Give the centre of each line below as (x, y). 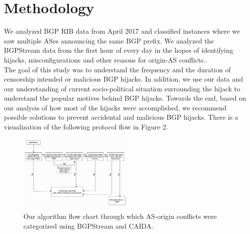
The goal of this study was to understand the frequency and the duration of (117, 69)
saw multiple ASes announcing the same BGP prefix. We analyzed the (109, 40)
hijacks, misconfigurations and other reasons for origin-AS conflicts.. (106, 59)
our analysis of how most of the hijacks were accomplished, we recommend (115, 107)
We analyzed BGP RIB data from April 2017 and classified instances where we (122, 31)
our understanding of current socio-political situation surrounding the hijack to (122, 88)
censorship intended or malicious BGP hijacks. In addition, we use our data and (124, 79)
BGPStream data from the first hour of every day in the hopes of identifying (119, 50)
